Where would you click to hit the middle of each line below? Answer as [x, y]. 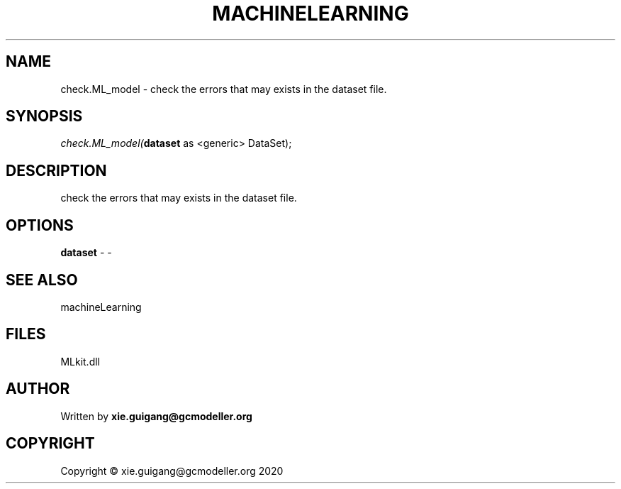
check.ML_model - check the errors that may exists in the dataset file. [224, 89]
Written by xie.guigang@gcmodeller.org [156, 416]
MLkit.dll [80, 361]
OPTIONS [40, 225]
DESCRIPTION [56, 170]
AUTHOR [38, 389]
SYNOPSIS [44, 116]
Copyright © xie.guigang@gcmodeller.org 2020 [172, 471]
